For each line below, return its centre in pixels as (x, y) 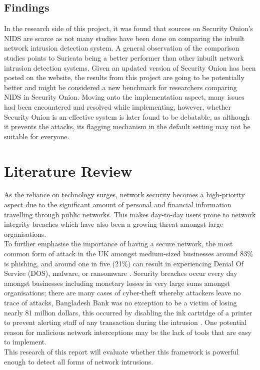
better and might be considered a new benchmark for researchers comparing (120, 87)
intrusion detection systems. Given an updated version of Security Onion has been (130, 67)
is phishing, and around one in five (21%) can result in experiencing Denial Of (124, 263)
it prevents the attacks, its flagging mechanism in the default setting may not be (127, 126)
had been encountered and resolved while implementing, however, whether (118, 106)
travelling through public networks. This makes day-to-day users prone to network (130, 214)
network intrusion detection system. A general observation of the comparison (122, 48)
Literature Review (68, 170)
